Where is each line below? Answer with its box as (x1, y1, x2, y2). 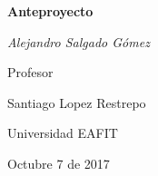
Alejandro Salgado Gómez (7, 32, 150, 51)
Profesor (7, 63, 54, 82)
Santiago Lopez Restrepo (7, 93, 146, 112)
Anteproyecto (7, 2, 94, 20)
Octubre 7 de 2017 (7, 153, 110, 172)
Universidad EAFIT (7, 123, 118, 142)
